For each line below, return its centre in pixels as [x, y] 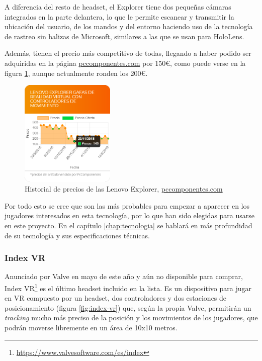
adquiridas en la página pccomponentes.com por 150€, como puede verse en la [125, 63]
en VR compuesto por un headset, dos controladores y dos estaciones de [116, 298]
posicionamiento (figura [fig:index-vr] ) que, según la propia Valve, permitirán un [128, 307]
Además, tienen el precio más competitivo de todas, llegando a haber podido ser [128, 53]
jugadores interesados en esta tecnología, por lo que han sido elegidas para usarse [130, 215]
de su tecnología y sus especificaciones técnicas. [77, 235]
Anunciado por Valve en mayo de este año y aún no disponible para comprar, [124, 276]
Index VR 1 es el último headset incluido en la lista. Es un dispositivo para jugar [128, 287]
